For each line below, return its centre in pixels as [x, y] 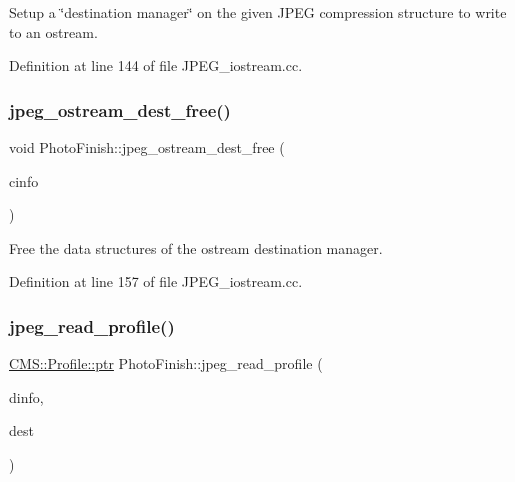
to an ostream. [53, 31]
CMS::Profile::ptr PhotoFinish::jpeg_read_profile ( [166, 363]
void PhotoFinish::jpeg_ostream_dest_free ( [147, 147]
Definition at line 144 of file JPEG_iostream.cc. [156, 65]
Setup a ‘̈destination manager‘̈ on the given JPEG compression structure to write [258, 12]
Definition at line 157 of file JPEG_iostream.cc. [156, 281]
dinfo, [26, 396]
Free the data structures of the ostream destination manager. [196, 247]
